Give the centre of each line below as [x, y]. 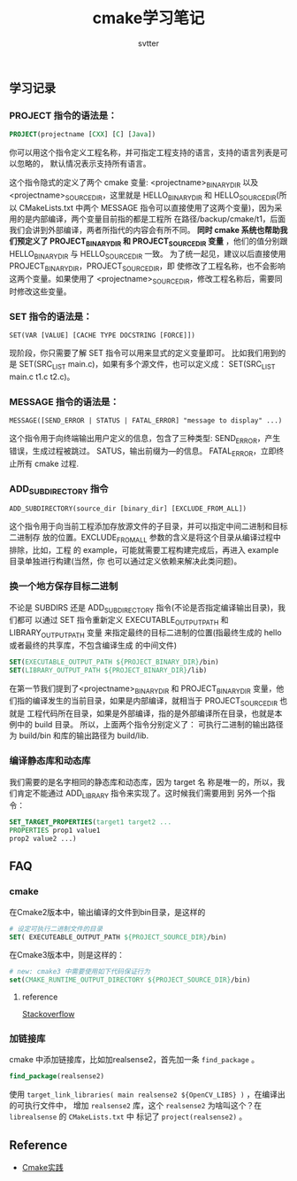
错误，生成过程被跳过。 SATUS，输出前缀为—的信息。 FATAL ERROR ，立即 [143, 452]
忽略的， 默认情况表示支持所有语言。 [84, 164]
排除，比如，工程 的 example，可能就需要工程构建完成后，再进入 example [144, 550]
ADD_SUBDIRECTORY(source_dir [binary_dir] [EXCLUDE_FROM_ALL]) [128, 509]
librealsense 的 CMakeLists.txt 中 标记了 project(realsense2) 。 [128, 1116]
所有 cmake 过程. [48, 463]
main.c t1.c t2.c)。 [42, 377]
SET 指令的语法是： [51, 316]
